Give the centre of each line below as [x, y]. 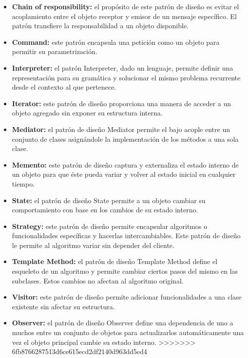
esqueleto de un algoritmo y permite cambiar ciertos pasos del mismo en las [125, 271]
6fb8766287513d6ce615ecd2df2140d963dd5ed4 [79, 351]
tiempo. [23, 183]
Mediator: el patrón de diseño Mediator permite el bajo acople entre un [121, 129]
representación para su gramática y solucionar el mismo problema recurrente [126, 77]
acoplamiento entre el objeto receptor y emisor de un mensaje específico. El [124, 16]
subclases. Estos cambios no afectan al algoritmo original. [98, 280]
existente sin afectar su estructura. [63, 306]
